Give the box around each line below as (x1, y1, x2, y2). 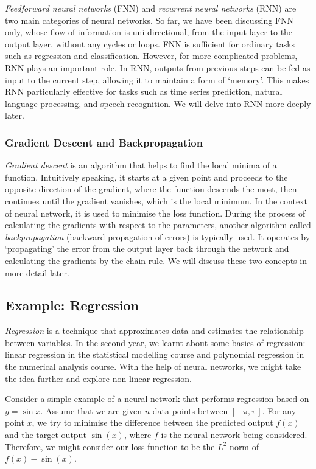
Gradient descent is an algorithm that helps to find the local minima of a (5, 159, 277, 172)
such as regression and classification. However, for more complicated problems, (5, 49, 298, 62)
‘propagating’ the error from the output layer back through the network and (5, 242, 289, 255)
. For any (262, 404, 297, 417)
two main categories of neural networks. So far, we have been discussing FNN (5, 13, 293, 26)
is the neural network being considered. (161, 428, 307, 441)
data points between (152, 404, 228, 417)
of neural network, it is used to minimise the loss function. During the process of (5, 206, 306, 219)
